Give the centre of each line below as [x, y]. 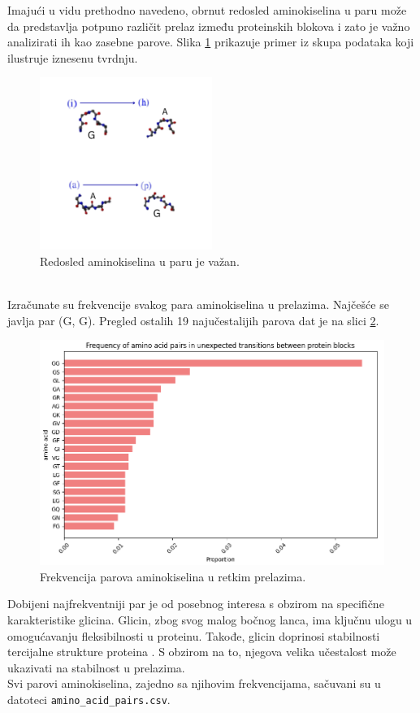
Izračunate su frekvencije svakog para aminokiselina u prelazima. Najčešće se [198, 304]
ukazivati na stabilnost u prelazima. [96, 667]
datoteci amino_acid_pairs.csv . [89, 699]
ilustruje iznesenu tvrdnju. [73, 57]
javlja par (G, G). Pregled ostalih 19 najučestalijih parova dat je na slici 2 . [193, 320]
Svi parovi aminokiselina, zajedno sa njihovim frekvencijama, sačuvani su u [194, 683]
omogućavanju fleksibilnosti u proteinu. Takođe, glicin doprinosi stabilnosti [194, 635]
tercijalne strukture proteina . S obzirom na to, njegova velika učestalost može [202, 652]
